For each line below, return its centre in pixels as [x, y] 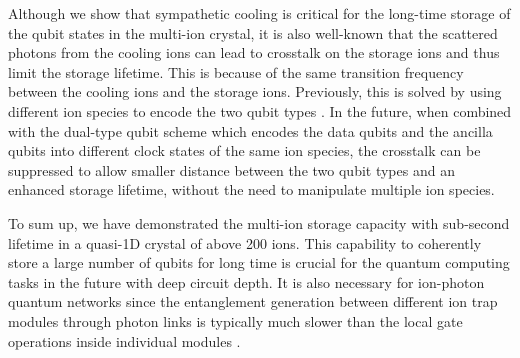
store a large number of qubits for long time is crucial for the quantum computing [259, 262]
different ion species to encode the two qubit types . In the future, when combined [260, 110]
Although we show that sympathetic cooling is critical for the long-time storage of [259, 13]
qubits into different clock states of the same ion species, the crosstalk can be [244, 150]
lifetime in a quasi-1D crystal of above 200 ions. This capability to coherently [245, 242]
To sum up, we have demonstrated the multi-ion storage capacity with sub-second [259, 222]
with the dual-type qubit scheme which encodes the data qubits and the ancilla [250, 130]
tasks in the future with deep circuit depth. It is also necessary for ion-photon [246, 281]
